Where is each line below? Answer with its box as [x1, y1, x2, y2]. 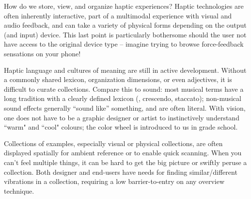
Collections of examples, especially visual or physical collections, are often [4, 138, 223, 148]
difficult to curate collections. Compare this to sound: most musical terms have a [4, 83, 244, 94]
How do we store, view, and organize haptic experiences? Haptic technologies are [4, 1, 244, 11]
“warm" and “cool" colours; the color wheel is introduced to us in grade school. [4, 122, 238, 132]
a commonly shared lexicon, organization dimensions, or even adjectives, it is [4, 74, 232, 84]
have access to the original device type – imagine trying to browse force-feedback [4, 39, 244, 49]
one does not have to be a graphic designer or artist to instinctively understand [4, 112, 239, 122]
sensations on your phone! [4, 48, 81, 58]
